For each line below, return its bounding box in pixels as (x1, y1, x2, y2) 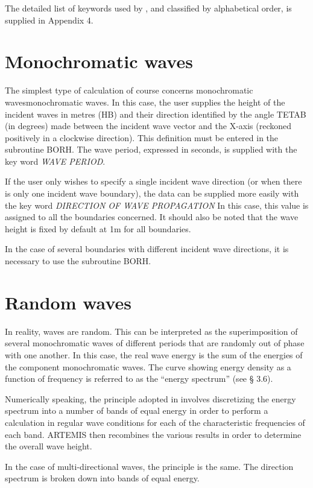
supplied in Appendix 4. (5, 13, 93, 26)
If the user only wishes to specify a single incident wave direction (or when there (5, 175, 302, 188)
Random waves (5, 290, 131, 314)
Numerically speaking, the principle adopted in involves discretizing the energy (5, 392, 296, 405)
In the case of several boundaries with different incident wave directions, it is (5, 242, 289, 255)
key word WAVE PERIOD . (5, 154, 106, 167)
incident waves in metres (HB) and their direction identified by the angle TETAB (5, 107, 306, 120)
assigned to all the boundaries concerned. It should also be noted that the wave (5, 211, 299, 223)
